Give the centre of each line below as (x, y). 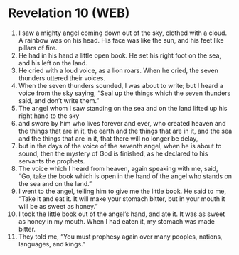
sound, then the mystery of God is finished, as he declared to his (113, 153)
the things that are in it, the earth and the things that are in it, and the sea (125, 131)
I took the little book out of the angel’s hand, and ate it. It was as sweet (122, 214)
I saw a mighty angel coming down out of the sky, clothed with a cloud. (122, 33)
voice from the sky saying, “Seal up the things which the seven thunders (124, 93)
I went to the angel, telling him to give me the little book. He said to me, (122, 191)
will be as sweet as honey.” (58, 206)
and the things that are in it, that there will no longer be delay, (108, 138)
